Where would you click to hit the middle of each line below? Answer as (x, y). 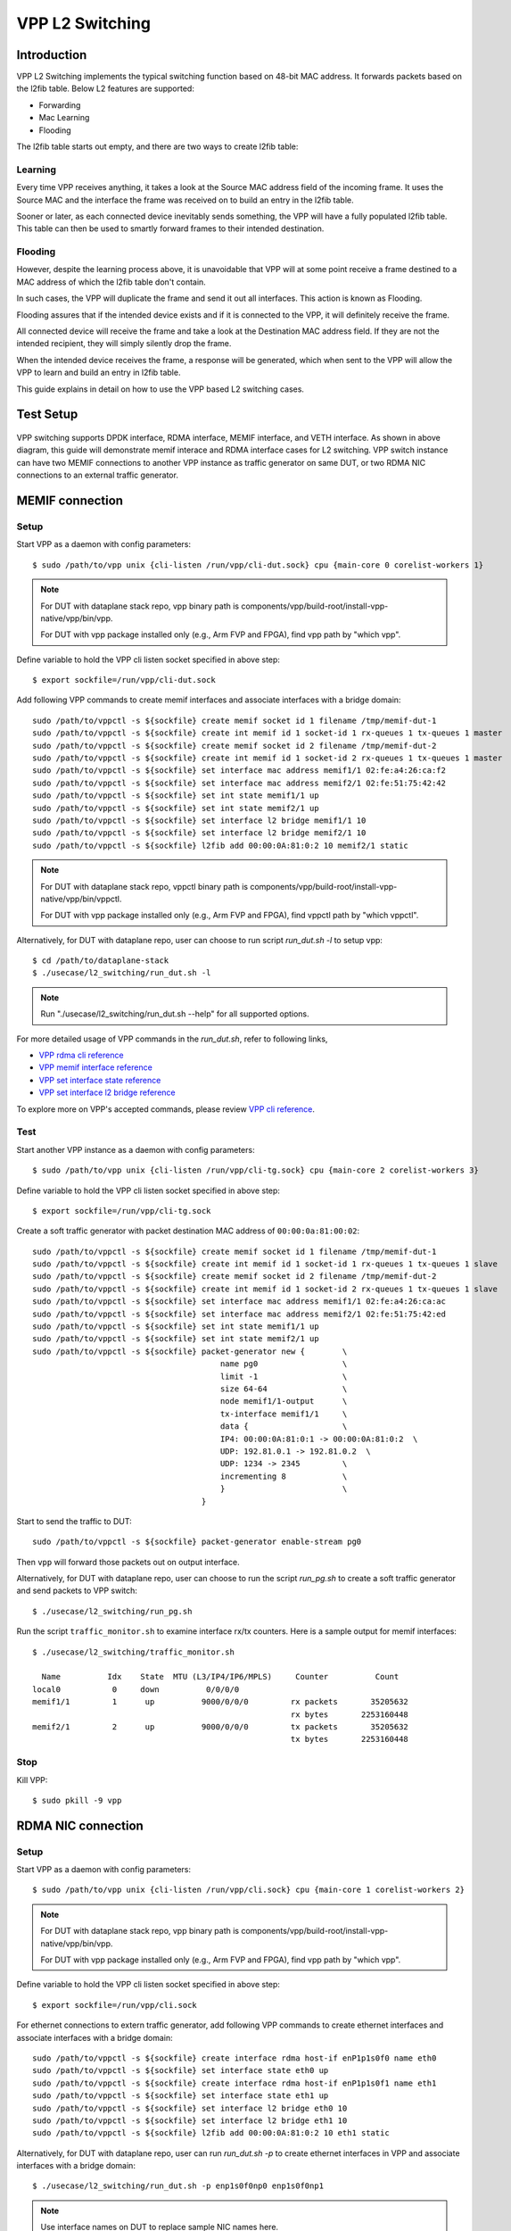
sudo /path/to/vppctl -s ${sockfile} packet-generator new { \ (190, 1351)
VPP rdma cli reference (81, 1055)
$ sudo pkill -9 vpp (77, 1800)
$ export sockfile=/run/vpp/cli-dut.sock (124, 680)
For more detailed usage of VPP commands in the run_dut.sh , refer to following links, (172, 1039)
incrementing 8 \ (284, 1476)
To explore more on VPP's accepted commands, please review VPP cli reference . (166, 1109)
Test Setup (47, 415)
